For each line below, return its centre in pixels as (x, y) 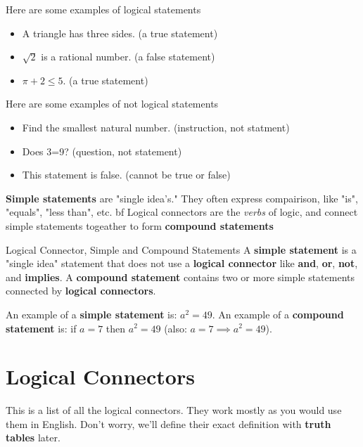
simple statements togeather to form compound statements (140, 225)
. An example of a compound (278, 314)
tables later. (33, 438)
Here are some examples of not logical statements (112, 104)
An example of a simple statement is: (91, 314)
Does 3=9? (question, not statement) (102, 151)
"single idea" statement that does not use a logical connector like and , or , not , (182, 263)
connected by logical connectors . (81, 291)
